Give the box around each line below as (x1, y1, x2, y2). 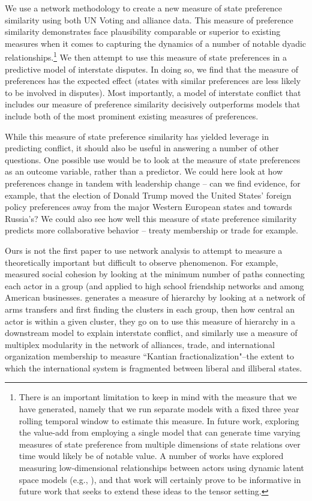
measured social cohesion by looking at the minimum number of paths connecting (5, 268, 305, 280)
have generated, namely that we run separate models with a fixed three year (19, 403, 299, 415)
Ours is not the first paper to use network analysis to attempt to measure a (5, 244, 283, 256)
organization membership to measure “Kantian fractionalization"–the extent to (5, 350, 294, 362)
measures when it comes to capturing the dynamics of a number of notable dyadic (5, 37, 307, 49)
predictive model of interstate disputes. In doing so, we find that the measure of (5, 62, 298, 75)
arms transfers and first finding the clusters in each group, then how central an (5, 302, 295, 315)
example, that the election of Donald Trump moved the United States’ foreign (5, 188, 292, 201)
